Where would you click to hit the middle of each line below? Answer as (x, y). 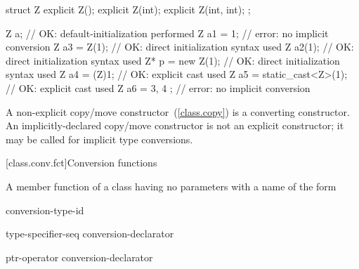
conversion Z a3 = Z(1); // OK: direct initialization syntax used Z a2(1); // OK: (180, 47)
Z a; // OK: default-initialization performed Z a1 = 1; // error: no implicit (167, 33)
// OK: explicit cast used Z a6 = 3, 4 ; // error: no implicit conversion (158, 87)
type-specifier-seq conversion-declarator (90, 234)
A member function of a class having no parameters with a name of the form (171, 186)
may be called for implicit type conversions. (99, 139)
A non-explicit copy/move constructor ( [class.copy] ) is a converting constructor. (178, 111)
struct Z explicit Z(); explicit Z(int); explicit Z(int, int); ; (128, 9)
